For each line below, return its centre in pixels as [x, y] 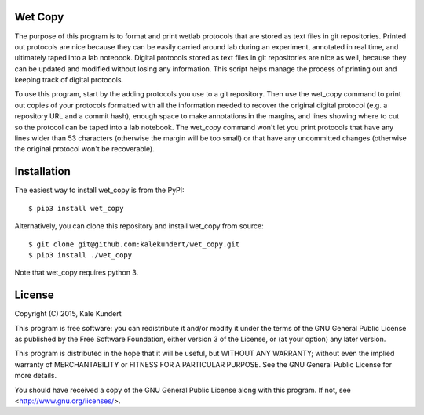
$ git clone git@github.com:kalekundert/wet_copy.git [134, 244]
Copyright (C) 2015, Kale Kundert [68, 314]
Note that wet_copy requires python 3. [77, 273]
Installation [42, 171]
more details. [36, 376]
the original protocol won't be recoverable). [84, 149]
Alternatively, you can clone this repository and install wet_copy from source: [139, 226]
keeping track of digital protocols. [69, 80]
